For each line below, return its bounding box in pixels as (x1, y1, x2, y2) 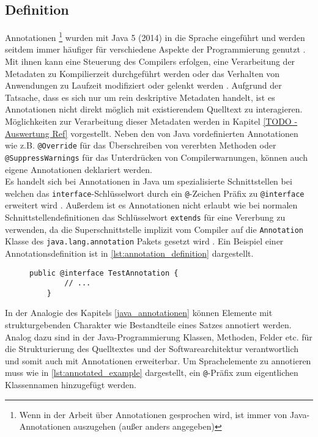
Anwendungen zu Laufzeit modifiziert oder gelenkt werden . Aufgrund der (5, 79, 282, 92)
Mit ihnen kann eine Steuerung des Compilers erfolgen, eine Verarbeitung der (5, 55, 295, 68)
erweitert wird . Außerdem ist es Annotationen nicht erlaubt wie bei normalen (5, 199, 298, 211)
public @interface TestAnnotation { (29, 268, 179, 277)
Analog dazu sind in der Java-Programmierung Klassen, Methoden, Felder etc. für (5, 330, 312, 343)
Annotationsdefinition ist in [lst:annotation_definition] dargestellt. (5, 246, 254, 259)
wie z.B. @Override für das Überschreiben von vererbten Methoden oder (5, 139, 276, 152)
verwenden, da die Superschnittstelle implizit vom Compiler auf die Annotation (5, 222, 303, 235)
